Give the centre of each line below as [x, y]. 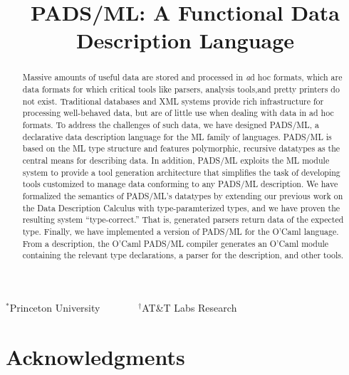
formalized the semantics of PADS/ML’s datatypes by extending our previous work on [183, 195]
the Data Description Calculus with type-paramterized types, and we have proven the [181, 207]
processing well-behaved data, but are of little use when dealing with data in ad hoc [178, 113]
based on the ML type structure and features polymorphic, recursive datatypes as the [181, 148]
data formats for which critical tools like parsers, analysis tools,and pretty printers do [181, 89]
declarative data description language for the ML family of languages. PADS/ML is [177, 136]
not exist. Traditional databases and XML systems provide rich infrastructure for [173, 101]
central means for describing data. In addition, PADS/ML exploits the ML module [176, 160]
